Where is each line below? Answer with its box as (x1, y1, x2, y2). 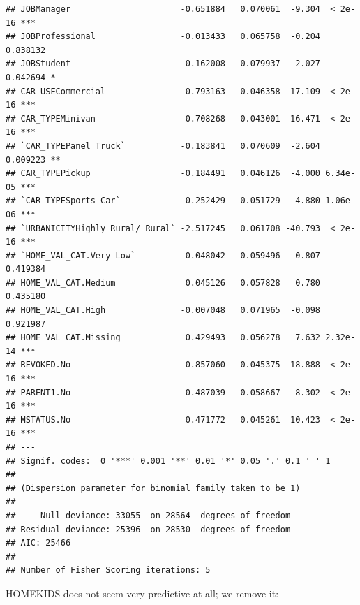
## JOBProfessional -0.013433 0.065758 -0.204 (6, 31, 321, 42)
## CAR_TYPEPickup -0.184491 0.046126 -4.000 (6, 168, 321, 179)
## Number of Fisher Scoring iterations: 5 (6, 565, 211, 576)
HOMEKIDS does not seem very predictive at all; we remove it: (6, 585, 279, 600)
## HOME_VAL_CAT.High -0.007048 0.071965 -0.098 (6, 305, 321, 316)
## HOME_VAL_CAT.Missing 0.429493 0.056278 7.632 (6, 333, 321, 343)
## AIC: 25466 (6, 538, 71, 548)
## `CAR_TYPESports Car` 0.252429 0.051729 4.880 (6, 196, 321, 206)
